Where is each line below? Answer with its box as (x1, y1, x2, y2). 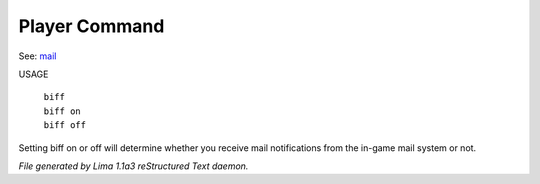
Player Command (18, 15, 165, 37)
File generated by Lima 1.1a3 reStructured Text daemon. (18, 160, 249, 172)
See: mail (18, 50, 57, 62)
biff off (43, 120, 87, 131)
